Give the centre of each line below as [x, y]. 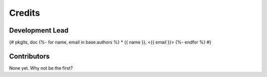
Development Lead [39, 30]
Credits [25, 13]
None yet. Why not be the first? [41, 68]
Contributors [29, 56]
